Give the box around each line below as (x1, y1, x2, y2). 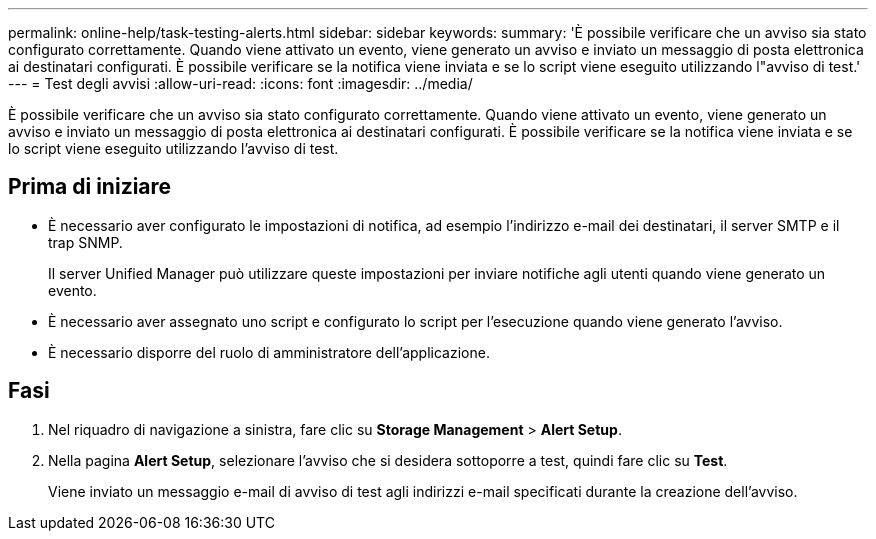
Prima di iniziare (8, 174, 172, 200)
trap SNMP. (48, 233, 123, 251)
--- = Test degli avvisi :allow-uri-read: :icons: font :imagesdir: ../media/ (8, 75, 473, 92)
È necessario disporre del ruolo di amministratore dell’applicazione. (48, 343, 490, 361)
